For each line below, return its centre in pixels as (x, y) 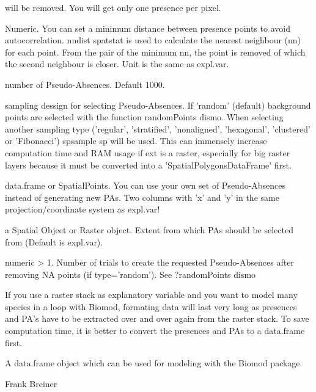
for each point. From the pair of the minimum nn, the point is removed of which (155, 52)
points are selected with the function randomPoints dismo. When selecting (144, 117)
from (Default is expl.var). (54, 241)
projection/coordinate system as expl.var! (83, 209)
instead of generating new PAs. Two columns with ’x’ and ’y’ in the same (142, 197)
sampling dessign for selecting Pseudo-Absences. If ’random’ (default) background (158, 105)
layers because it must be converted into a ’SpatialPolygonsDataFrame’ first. (148, 165)
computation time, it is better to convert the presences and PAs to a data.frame (155, 331)
